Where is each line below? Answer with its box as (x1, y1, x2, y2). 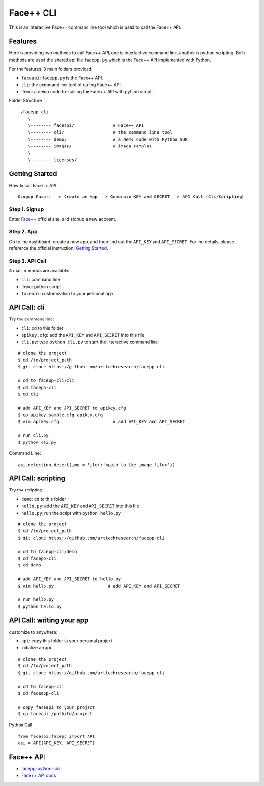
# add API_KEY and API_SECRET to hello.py (18, 576, 121, 582)
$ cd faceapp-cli (18, 690, 59, 696)
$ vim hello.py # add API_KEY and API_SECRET (18, 583, 180, 589)
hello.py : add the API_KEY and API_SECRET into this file (21, 503, 139, 509)
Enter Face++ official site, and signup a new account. (9, 216, 117, 222)
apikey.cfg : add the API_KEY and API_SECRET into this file (21, 332, 145, 338)
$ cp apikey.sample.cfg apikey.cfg (18, 412, 103, 418)
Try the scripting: (9, 487, 44, 493)
